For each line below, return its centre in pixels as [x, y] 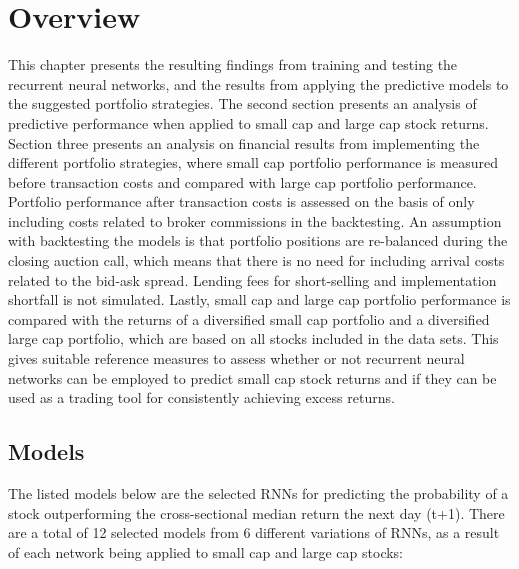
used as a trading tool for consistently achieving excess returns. [201, 397]
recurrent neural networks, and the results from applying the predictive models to [258, 83]
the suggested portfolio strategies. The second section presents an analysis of [242, 103]
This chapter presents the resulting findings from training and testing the [233, 64]
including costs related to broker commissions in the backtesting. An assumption [255, 220]
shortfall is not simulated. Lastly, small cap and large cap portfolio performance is [259, 299]
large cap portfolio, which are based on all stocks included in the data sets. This [253, 338]
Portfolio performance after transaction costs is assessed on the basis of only [241, 201]
